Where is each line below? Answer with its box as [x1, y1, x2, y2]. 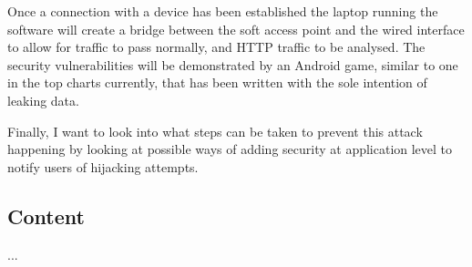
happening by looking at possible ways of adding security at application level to [7, 139, 453, 159]
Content [7, 201, 85, 230]
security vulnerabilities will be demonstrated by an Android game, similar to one [7, 55, 458, 74]
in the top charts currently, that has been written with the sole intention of [7, 73, 427, 92]
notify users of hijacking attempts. [7, 157, 199, 176]
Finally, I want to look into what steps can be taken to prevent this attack [7, 121, 423, 140]
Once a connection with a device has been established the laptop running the [7, 2, 438, 20]
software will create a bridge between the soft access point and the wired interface [7, 19, 465, 38]
